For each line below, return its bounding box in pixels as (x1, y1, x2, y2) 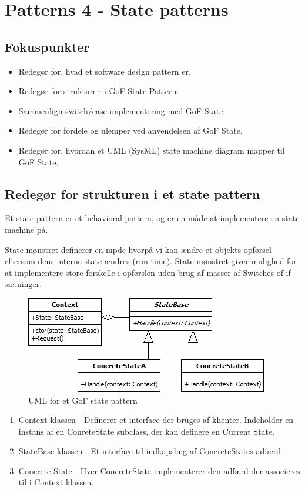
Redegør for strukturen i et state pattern (5, 184, 260, 202)
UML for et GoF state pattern (28, 394, 138, 406)
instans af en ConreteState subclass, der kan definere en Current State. (18, 425, 275, 437)
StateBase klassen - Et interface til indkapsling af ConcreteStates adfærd (18, 445, 281, 457)
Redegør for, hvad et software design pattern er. (18, 65, 191, 77)
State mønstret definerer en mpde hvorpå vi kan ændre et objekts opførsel (5, 243, 272, 255)
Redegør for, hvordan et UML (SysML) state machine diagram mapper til (18, 144, 285, 156)
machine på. (5, 223, 48, 235)
